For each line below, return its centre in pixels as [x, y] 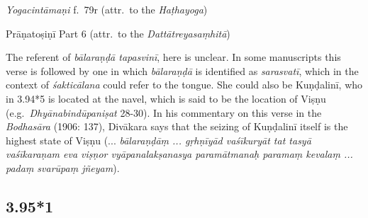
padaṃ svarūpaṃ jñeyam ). [63, 167]
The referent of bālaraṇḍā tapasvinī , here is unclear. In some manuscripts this [173, 57]
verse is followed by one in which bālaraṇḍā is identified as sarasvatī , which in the [182, 70]
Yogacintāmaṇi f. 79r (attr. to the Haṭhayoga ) [107, 9]
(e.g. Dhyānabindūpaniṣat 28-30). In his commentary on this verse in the [164, 112]
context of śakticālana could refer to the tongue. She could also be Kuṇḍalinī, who [184, 85]
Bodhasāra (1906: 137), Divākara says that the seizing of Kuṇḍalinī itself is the [177, 126]
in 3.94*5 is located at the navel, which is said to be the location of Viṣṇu [166, 98]
